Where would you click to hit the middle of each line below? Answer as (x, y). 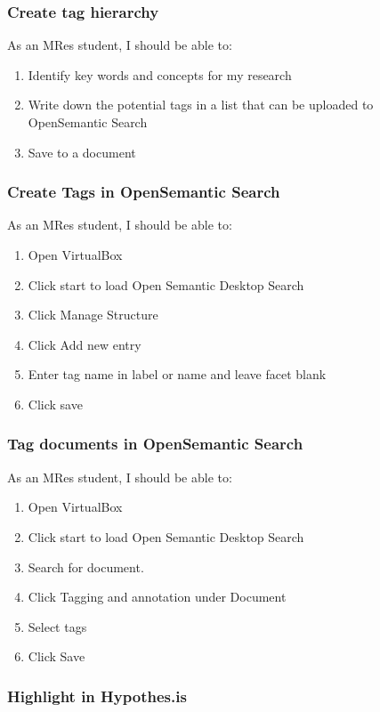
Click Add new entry (85, 344)
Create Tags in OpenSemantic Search (144, 192)
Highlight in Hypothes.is (97, 696)
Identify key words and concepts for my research (160, 74)
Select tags (57, 626)
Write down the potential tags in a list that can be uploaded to (201, 105)
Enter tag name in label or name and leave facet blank (177, 374)
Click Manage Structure (93, 315)
